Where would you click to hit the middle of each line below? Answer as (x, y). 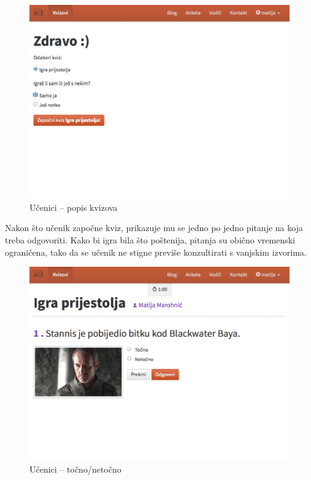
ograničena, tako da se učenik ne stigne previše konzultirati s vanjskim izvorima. (156, 252)
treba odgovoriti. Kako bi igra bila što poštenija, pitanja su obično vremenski (150, 239)
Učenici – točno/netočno (75, 469)
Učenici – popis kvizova (74, 207)
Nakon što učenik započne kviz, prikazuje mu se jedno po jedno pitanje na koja (154, 228)
